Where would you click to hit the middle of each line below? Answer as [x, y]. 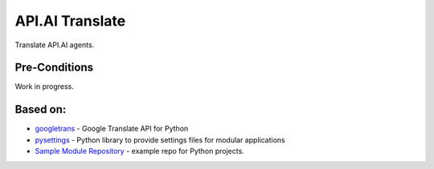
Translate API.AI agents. [55, 45]
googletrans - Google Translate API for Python [112, 129]
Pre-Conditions [54, 68]
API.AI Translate [70, 21]
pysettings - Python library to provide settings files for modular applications [160, 139]
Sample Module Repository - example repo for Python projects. [139, 151]
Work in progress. [44, 87]
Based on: [41, 109]
